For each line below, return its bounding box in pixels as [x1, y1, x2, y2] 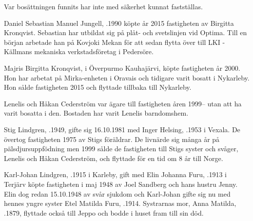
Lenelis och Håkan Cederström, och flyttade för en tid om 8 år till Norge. [4, 153, 223, 163]
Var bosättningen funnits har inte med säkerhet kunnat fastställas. [4, 1, 203, 11]
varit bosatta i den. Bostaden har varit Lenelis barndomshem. [4, 108, 189, 118]
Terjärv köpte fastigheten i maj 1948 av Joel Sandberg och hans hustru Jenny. [4, 179, 238, 189]
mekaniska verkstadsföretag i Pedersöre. [34, 46, 154, 57]
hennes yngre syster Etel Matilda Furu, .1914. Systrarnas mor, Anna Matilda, [4, 198, 236, 208]
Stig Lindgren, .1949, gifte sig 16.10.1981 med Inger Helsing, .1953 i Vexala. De [4, 124, 240, 134]
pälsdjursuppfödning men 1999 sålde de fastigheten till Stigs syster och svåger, [4, 143, 238, 154]
